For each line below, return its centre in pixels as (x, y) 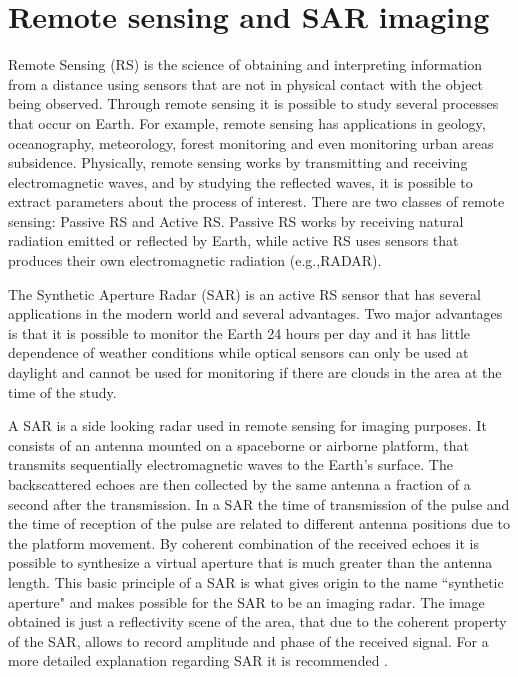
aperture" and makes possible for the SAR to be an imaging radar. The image (246, 601)
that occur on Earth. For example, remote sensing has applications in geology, (247, 122)
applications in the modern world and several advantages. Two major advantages (255, 313)
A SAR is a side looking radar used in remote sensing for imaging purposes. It (247, 425)
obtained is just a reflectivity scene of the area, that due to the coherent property (257, 621)
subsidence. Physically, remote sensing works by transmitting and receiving (238, 162)
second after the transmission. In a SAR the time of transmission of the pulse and (259, 503)
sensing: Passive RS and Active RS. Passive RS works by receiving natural (236, 220)
